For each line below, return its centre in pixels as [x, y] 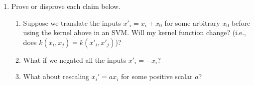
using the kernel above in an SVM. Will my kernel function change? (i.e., [134, 32]
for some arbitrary [192, 22]
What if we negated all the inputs [75, 60]
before [241, 22]
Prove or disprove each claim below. [66, 6]
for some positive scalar [157, 76]
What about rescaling [56, 76]
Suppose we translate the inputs [72, 22]
